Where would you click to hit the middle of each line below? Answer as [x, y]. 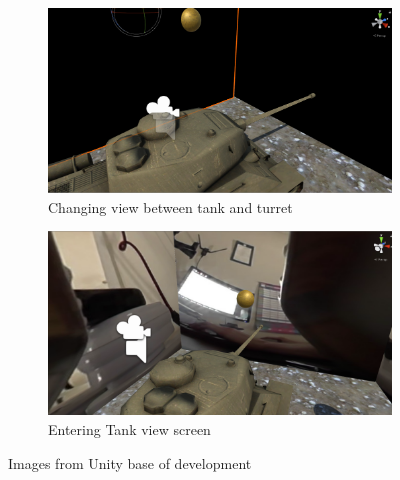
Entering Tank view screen [129, 428]
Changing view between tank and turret [170, 206]
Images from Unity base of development [130, 462]
